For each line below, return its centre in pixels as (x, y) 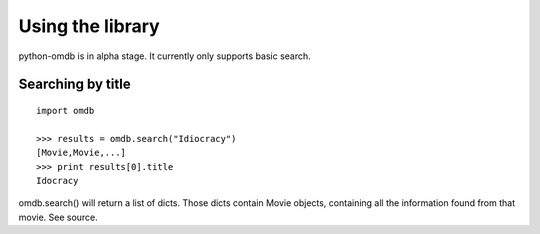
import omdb (65, 110)
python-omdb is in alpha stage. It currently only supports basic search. (165, 56)
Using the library (89, 26)
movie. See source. (58, 217)
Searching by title (74, 84)
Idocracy (57, 180)
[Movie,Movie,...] (81, 153)
